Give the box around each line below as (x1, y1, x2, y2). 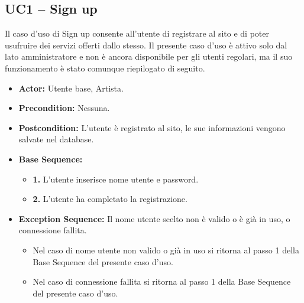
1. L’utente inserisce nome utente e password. (33, 172, 199, 185)
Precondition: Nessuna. (18, 102, 110, 114)
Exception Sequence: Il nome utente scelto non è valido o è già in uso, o (18, 212, 290, 224)
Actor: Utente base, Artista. (18, 82, 124, 94)
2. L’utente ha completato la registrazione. (33, 193, 187, 205)
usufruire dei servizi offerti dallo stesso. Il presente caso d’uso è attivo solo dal (5, 38, 287, 51)
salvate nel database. (18, 133, 94, 145)
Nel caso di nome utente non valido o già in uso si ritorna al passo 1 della (33, 243, 299, 256)
